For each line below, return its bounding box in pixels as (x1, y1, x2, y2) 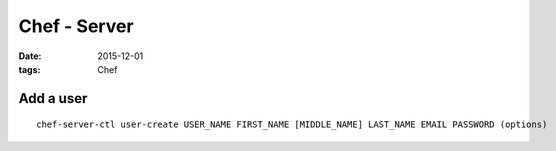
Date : (18, 50, 42, 62)
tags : (18, 63, 41, 75)
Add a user (18, 90, 88, 107)
